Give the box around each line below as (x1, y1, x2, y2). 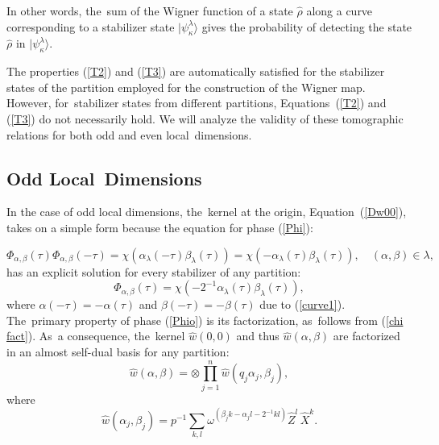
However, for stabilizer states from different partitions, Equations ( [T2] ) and (6, 94, 387, 111)
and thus (236, 327, 280, 344)
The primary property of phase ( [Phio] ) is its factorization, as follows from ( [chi (6, 311, 404, 328)
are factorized (333, 327, 400, 344)
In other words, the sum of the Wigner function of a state (6, 2, 293, 19)
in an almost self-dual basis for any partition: (6, 343, 230, 360)
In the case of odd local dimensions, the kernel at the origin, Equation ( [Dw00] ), (6, 203, 407, 220)
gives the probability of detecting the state (201, 18, 412, 35)
